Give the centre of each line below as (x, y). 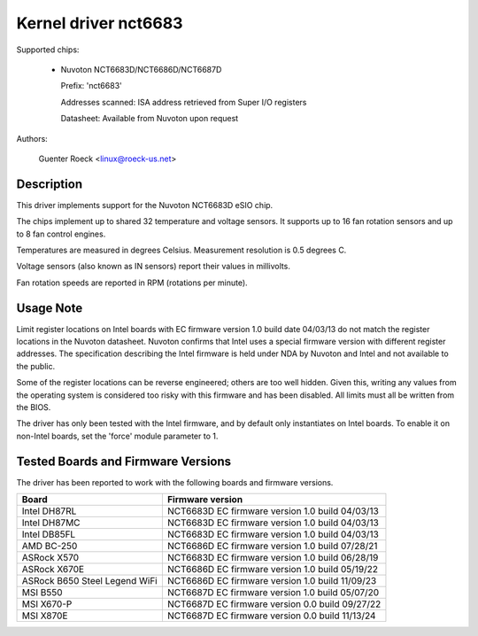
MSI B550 (42, 593)
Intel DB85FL (49, 534)
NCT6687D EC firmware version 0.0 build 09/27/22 (274, 604)
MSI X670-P (47, 604)
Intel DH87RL (49, 511)
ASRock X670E (53, 570)
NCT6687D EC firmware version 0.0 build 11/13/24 (271, 616)
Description (50, 184)
